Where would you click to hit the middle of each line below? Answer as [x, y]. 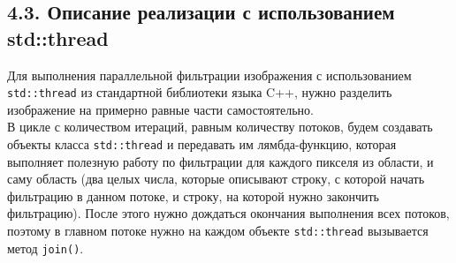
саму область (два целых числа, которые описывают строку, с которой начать [216, 179]
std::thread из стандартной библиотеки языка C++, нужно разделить [200, 92]
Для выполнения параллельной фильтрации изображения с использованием [209, 75]
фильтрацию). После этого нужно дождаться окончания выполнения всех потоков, [228, 213]
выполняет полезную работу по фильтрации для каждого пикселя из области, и [220, 161]
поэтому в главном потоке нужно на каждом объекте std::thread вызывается [218, 231]
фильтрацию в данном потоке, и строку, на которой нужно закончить [193, 195]
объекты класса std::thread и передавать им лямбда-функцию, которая [202, 144]
